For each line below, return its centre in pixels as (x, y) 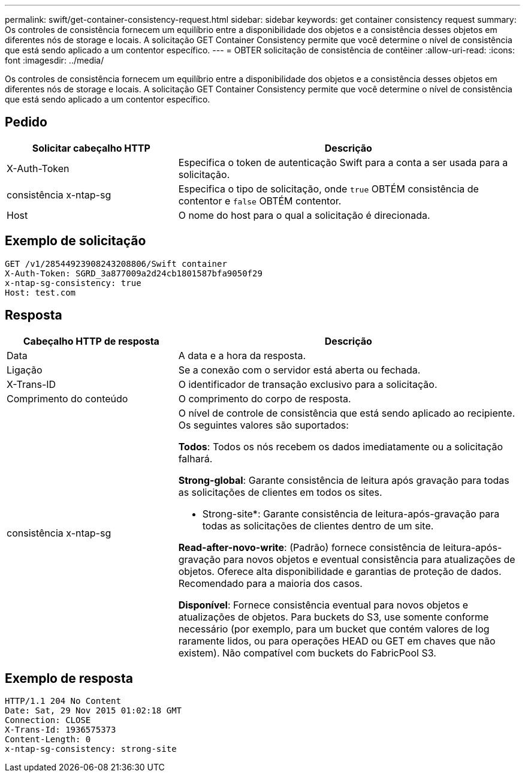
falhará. (195, 458)
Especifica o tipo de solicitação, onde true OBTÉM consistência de (328, 189)
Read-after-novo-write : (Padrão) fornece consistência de (309, 547)
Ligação (25, 370)
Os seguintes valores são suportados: (263, 425)
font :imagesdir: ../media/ (55, 60)
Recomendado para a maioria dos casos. (270, 583)
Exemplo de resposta (69, 678)
